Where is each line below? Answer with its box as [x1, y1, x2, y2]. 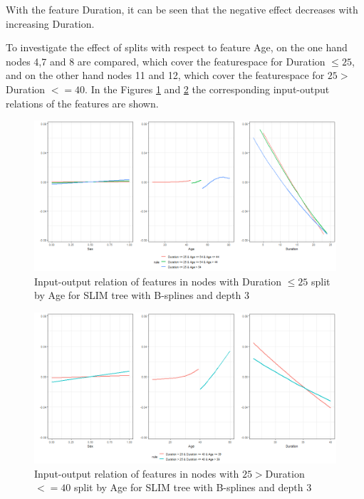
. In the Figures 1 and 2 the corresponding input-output [85, 81, 330, 96]
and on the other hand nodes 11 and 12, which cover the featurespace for [6, 68, 325, 83]
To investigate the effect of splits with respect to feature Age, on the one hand [6, 40, 348, 55]
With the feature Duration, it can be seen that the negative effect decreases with [6, 2, 358, 16]
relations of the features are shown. [6, 95, 159, 110]
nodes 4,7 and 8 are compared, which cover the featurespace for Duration [6, 53, 326, 68]
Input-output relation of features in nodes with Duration [34, 273, 282, 288]
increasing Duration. [6, 16, 95, 31]
